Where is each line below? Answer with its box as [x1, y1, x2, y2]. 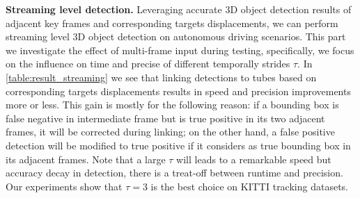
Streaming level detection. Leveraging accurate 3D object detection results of [6, 2, 352, 16]
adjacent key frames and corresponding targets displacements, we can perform [6, 15, 338, 30]
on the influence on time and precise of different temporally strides [6, 56, 290, 71]
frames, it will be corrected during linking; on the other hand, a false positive [6, 124, 335, 139]
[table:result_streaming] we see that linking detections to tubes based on [6, 69, 317, 84]
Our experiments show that [6, 179, 123, 193]
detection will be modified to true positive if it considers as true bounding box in [6, 138, 351, 152]
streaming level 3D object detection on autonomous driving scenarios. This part [6, 29, 346, 44]
